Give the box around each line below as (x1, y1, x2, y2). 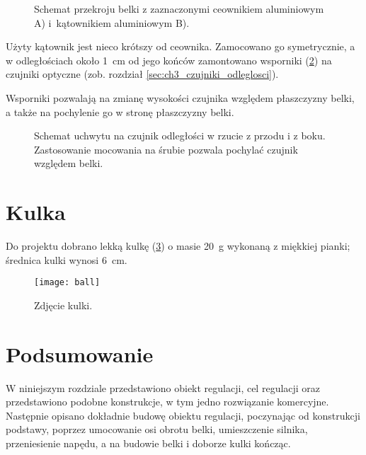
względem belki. (34, 156, 103, 171)
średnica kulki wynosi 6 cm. (6, 252, 127, 267)
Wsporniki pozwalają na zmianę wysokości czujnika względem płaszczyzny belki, (6, 90, 355, 105)
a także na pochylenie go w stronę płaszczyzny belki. (6, 104, 234, 119)
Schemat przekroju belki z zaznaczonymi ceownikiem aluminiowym (34, 1, 324, 16)
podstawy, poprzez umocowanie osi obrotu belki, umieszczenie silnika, (6, 422, 308, 437)
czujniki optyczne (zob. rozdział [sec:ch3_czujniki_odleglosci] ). (6, 67, 279, 81)
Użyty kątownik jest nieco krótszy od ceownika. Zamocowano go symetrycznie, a (6, 39, 355, 54)
